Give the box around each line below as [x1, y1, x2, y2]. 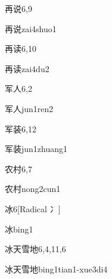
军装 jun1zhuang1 [5, 142, 68, 155]
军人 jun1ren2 [5, 102, 54, 114]
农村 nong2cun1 [5, 182, 61, 195]
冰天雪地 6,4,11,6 [5, 243, 66, 255]
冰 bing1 [5, 222, 33, 235]
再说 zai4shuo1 [5, 22, 57, 35]
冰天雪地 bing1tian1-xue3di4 [5, 262, 108, 275]
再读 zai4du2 [5, 62, 49, 75]
